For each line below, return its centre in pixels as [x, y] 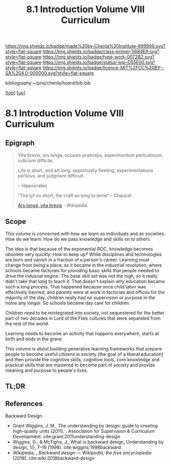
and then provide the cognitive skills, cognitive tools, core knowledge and [82, 359]
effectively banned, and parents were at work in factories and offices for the [85, 292]
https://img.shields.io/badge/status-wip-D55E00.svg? [99, 63]
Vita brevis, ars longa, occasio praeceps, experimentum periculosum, [91, 155]
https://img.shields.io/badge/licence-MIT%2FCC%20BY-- [103, 68]
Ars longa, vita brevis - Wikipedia [52, 206]
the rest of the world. [27, 324]
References [24, 404]
